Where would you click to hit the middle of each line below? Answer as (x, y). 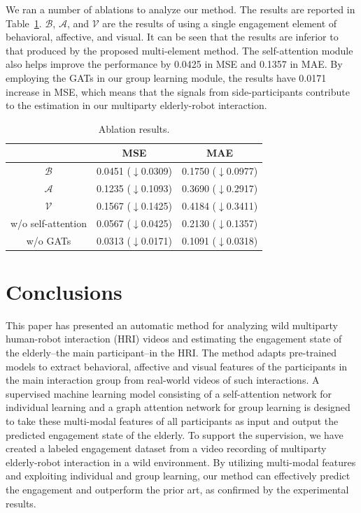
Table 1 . (24, 23)
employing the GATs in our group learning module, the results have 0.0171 (166, 77)
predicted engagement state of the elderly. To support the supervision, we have (175, 434)
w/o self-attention (49, 223)
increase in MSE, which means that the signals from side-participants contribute (178, 91)
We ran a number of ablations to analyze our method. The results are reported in (180, 9)
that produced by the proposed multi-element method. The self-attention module (179, 50)
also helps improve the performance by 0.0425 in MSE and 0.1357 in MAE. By (174, 64)
